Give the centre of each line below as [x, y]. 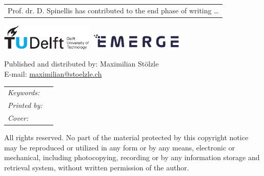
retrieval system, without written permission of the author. [97, 167]
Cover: [18, 118]
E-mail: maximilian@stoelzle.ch [53, 74]
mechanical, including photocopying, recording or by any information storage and [132, 157]
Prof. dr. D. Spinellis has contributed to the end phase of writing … [113, 10]
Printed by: [25, 105]
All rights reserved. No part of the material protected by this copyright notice [126, 137]
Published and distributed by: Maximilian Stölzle [82, 64]
